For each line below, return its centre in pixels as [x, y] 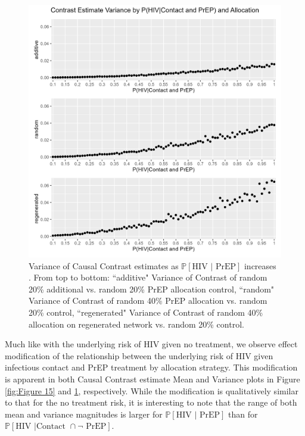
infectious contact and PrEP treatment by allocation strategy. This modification [151, 367]
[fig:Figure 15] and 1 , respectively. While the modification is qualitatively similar [152, 390]
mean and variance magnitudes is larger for [84, 414]
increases [260, 265]
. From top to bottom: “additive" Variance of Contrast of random [148, 277]
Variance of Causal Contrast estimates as [104, 265]
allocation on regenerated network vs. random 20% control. [136, 324]
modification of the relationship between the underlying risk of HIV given [139, 355]
